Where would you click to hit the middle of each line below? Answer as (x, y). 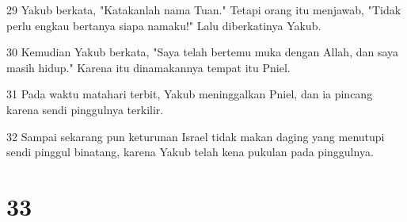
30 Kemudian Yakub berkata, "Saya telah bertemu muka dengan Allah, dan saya (203, 52)
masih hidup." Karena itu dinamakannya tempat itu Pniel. (148, 67)
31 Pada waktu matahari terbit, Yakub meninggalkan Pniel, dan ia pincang (190, 94)
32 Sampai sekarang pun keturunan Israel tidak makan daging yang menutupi (196, 136)
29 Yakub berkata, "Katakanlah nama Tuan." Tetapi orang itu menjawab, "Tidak (204, 10)
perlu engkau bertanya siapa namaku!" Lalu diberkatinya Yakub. (164, 25)
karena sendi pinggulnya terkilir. (85, 109)
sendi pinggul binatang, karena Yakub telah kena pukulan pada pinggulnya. (190, 152)
